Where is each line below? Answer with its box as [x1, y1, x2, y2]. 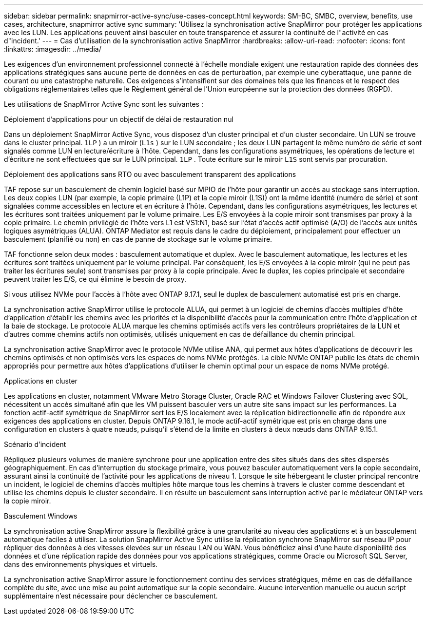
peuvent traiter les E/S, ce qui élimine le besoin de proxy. [4, 275, 186, 283]
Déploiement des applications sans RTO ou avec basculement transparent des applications [4, 170, 296, 178]
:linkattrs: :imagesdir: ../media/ [4, 45, 101, 53]
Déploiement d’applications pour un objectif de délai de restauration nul [4, 115, 233, 123]
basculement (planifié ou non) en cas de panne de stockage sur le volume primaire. [4, 235, 272, 243]
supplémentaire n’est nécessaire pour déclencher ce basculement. [4, 592, 218, 600]
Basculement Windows [4, 512, 78, 520]
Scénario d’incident [4, 440, 66, 448]
